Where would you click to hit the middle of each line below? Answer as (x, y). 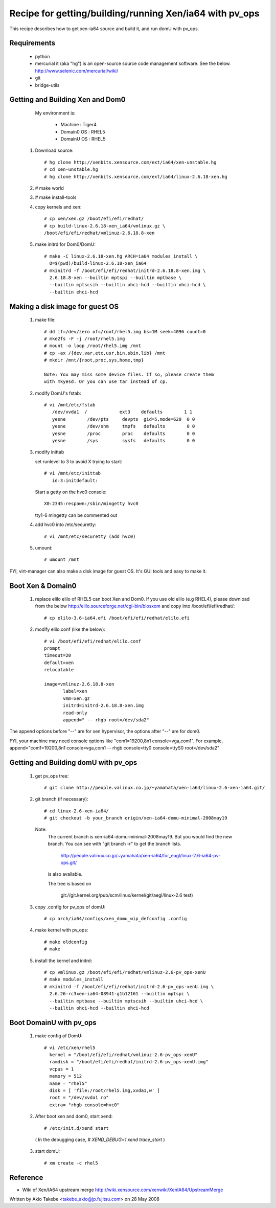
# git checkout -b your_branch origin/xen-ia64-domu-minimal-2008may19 (136, 818)
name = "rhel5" (68, 1083)
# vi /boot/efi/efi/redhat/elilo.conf (93, 641)
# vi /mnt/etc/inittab (73, 473)
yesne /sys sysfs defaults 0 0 (123, 440)
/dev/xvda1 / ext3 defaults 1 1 (122, 412)
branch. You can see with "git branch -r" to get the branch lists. (114, 844)
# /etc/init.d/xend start (77, 1128)
